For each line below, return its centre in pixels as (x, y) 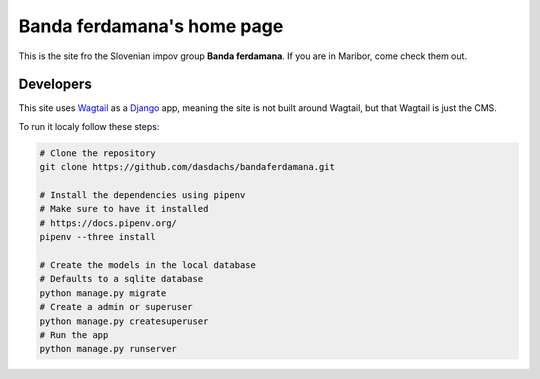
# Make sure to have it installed (124, 209)
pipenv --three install (98, 237)
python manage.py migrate (103, 293)
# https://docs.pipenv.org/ (108, 223)
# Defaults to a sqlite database (121, 279)
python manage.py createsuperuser (124, 321)
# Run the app (74, 334)
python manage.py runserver (108, 349)
